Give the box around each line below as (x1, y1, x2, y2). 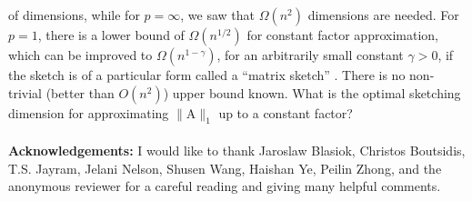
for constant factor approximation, (246, 25, 438, 44)
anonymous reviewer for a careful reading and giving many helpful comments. (8, 176, 441, 196)
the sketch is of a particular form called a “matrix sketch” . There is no (8, 65, 406, 84)
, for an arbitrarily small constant (216, 45, 404, 64)
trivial (8, 83, 43, 102)
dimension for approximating (8, 103, 169, 122)
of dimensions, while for (8, 5, 140, 24)
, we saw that (180, 5, 255, 24)
